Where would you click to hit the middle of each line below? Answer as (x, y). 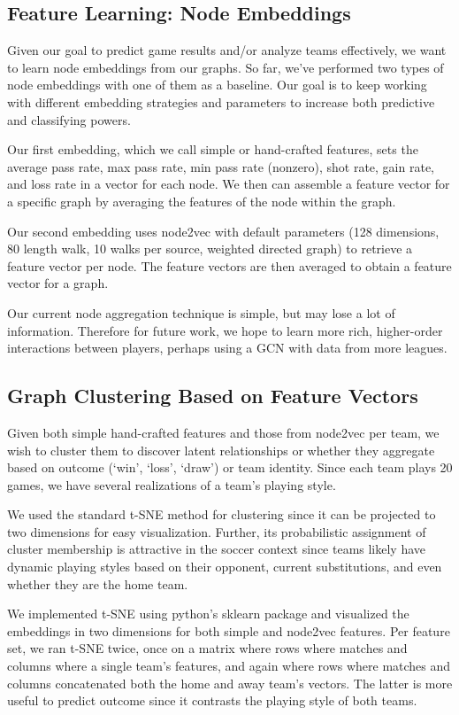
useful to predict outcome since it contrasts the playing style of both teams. (212, 700)
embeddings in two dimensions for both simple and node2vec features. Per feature (229, 630)
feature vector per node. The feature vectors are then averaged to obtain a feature (229, 265)
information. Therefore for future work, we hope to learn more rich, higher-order (225, 330)
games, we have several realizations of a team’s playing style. (172, 484)
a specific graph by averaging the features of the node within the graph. (202, 201)
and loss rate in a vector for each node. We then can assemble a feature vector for (229, 184)
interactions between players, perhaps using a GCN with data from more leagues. (227, 348)
